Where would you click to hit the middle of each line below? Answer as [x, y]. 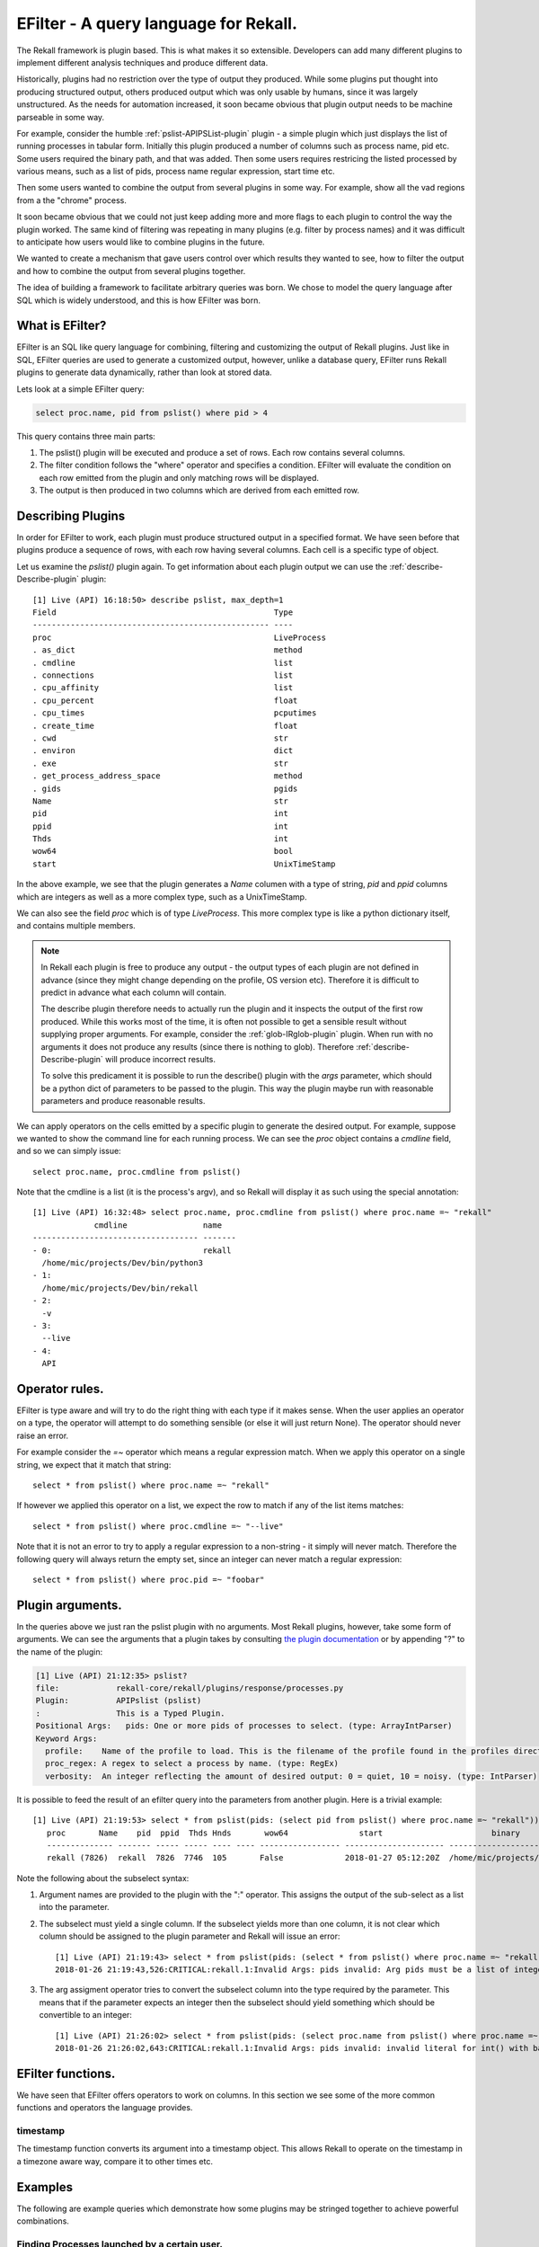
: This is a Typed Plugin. [130, 1713]
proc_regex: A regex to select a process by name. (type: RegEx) [192, 1763]
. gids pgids [165, 788]
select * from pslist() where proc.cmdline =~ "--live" [158, 1526]
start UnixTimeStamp [184, 864]
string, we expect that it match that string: [94, 1464]
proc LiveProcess [180, 637]
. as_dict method [168, 650]
